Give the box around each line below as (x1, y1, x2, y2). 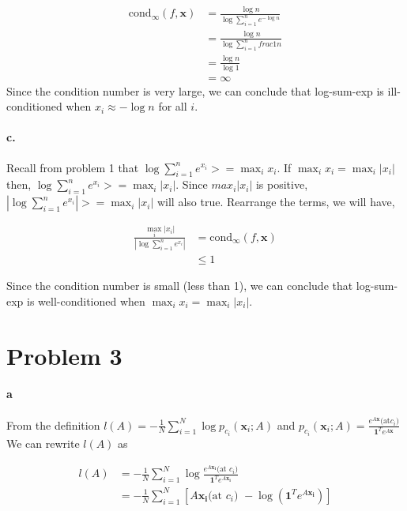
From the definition (6, 416, 100, 433)
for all (158, 98, 187, 115)
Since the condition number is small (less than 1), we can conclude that (6, 277, 353, 294)
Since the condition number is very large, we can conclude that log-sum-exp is (6, 82, 384, 99)
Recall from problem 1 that (6, 159, 139, 175)
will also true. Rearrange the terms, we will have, (156, 194, 395, 210)
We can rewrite (6, 434, 80, 451)
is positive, (255, 176, 308, 193)
